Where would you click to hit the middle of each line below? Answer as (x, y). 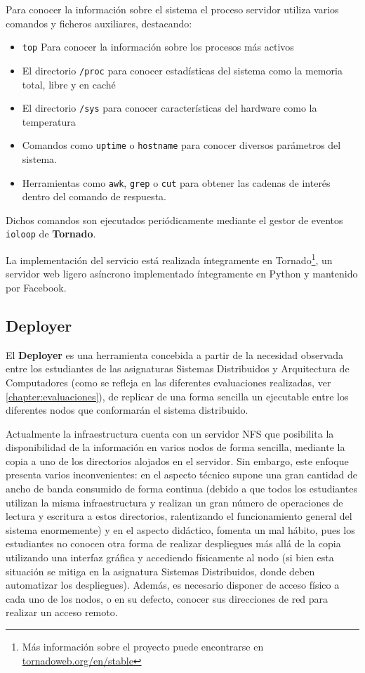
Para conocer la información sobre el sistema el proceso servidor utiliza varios (172, 9)
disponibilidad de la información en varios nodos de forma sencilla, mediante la (175, 447)
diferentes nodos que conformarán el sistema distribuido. (127, 410)
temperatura (49, 121)
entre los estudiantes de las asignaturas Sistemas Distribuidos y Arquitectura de (178, 368)
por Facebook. (36, 287)
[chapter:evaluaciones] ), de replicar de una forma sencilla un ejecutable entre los (177, 396)
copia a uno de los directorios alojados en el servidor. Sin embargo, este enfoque (177, 460)
